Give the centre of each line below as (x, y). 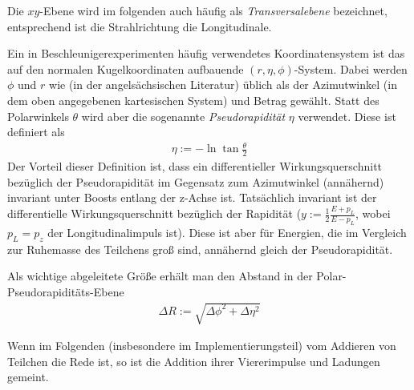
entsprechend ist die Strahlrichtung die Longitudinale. (140, 26)
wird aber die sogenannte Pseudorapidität (183, 116)
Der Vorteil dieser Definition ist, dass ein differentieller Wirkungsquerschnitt (195, 166)
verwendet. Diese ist (347, 116)
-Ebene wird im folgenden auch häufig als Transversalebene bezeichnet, (213, 10)
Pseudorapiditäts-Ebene (66, 291)
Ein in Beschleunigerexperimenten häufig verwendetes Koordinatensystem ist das (206, 53)
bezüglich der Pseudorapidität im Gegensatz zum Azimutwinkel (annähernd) (196, 181)
